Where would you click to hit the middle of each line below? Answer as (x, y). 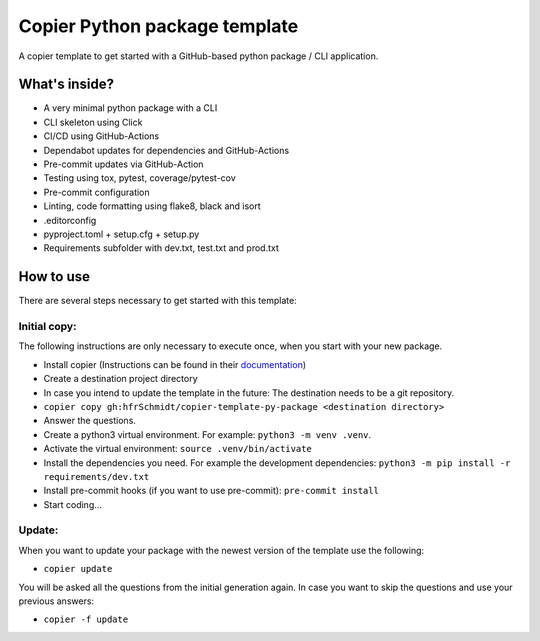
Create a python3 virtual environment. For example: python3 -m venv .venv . (207, 434)
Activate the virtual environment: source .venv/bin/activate (177, 449)
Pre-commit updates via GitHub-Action (123, 164)
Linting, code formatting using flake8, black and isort (152, 206)
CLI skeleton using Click (93, 122)
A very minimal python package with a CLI (130, 108)
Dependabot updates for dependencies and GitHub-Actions (166, 150)
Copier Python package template (158, 26)
